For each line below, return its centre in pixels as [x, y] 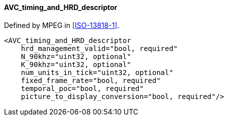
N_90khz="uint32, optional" [76, 56]
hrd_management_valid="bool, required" [99, 48]
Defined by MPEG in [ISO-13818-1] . [62, 25]
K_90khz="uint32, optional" [76, 64]
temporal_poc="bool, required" [82, 88]
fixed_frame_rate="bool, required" [91, 80]
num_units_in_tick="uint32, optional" [97, 72]
